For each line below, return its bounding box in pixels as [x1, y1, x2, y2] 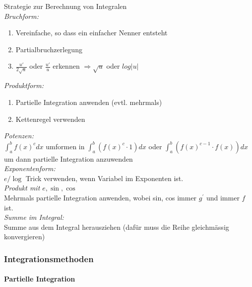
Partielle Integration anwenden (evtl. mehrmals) [15, 96, 162, 107]
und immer [206, 192, 240, 203]
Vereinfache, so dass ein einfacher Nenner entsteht [15, 27, 168, 38]
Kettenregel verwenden [15, 113, 85, 124]
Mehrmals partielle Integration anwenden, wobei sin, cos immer [4, 192, 197, 203]
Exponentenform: [4, 163, 56, 174]
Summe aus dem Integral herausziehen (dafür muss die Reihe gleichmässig [4, 221, 229, 232]
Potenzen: [4, 130, 34, 141]
